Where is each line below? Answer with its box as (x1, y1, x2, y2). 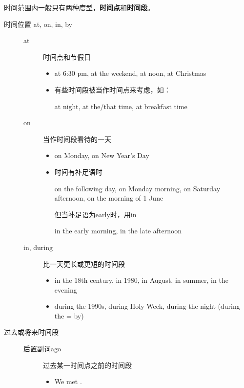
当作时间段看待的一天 (43, 134, 111, 144)
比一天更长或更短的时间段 (43, 258, 125, 269)
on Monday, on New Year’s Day (54, 150, 149, 160)
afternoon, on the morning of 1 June (54, 193, 163, 203)
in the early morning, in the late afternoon (54, 226, 182, 236)
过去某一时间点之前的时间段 (43, 360, 132, 370)
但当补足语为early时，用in (54, 209, 137, 219)
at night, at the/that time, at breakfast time (54, 101, 187, 111)
